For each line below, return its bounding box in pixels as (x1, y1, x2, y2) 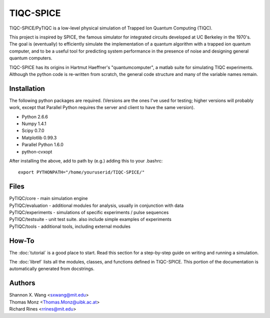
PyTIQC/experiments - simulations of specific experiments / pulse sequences (9, 209, 169, 215)
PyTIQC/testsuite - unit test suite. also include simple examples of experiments (9, 216, 172, 222)
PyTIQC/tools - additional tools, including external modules (9, 223, 131, 229)
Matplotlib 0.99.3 (21, 134, 57, 140)
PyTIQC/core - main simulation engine (9, 195, 88, 201)
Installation (9, 84, 45, 92)
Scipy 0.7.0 (21, 127, 44, 133)
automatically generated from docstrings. (9, 265, 94, 272)
